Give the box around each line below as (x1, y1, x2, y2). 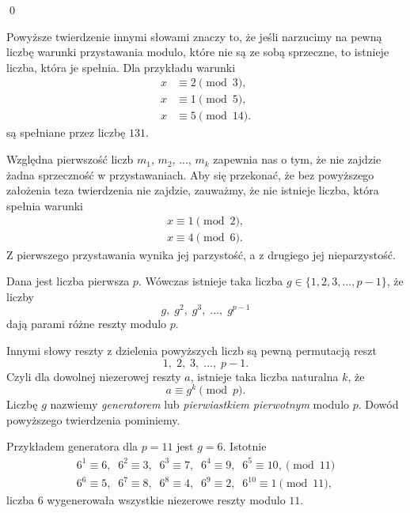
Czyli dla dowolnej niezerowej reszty (6, 368, 181, 384)
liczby (6, 288, 34, 304)
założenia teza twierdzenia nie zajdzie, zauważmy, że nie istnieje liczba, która (6, 182, 379, 198)
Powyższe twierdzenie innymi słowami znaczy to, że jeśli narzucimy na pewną (6, 28, 382, 44)
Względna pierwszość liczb (6, 151, 134, 168)
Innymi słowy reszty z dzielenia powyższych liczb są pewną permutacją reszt (6, 341, 377, 358)
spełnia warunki (6, 197, 84, 213)
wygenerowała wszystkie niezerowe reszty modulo (47, 492, 286, 508)
